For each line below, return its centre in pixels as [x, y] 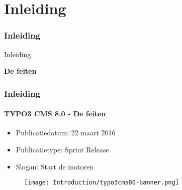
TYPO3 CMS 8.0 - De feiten [55, 114]
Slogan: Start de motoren [55, 166]
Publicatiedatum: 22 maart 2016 [66, 133]
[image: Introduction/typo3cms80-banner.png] [102, 183]
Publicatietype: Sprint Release [62, 150]
